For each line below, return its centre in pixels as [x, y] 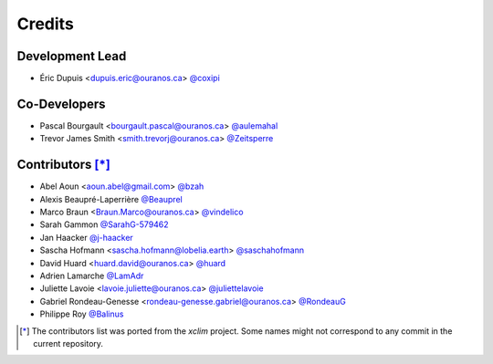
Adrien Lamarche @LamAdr [92, 276]
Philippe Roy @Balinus [82, 314]
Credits [46, 24]
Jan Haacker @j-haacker [87, 237]
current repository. [68, 343]
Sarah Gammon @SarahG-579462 [104, 224]
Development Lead [72, 56]
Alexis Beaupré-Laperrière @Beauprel [111, 199]
